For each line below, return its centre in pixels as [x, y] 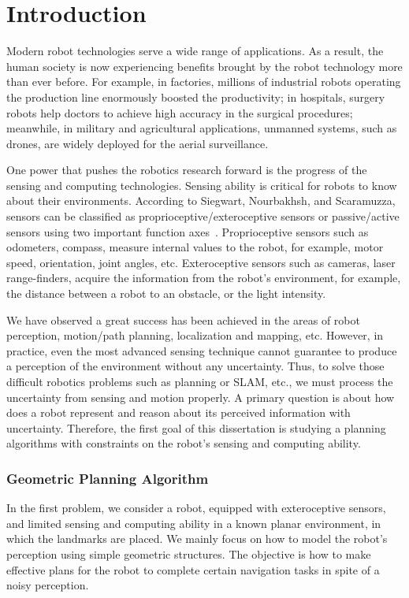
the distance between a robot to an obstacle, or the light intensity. [166, 293]
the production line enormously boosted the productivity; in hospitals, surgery [196, 97]
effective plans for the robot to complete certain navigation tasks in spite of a [193, 569]
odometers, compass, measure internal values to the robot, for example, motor [195, 247]
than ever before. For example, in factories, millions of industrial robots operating [204, 82]
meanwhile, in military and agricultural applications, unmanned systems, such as [202, 128]
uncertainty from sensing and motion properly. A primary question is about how [201, 397]
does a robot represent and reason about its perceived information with [178, 412]
